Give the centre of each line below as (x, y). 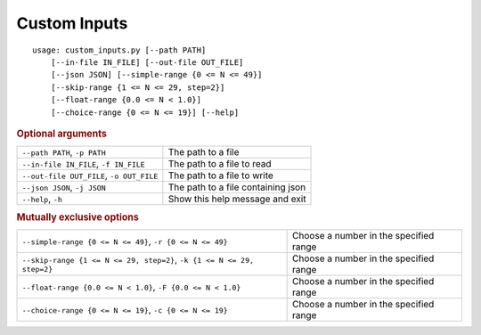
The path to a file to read (220, 164)
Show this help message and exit (237, 199)
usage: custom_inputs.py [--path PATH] (119, 50)
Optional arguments (61, 134)
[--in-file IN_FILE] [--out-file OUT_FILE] (147, 62)
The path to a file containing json (237, 187)
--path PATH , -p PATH (64, 152)
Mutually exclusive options (78, 217)
